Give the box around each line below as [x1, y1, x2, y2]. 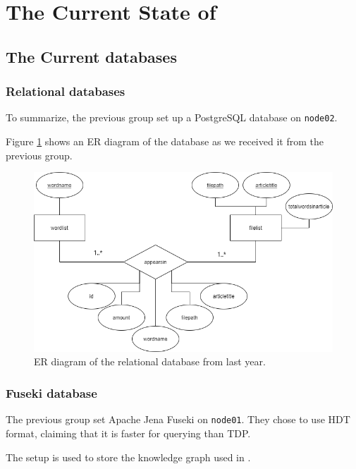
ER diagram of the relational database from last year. [34, 354, 266, 369]
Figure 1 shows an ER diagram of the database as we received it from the [6, 134, 324, 149]
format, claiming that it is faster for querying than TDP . [6, 425, 251, 440]
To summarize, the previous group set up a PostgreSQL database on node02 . [6, 110, 338, 125]
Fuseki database [6, 384, 97, 401]
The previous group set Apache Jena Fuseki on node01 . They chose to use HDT [6, 412, 350, 427]
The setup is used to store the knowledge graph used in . [6, 449, 251, 464]
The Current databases [6, 45, 177, 67]
